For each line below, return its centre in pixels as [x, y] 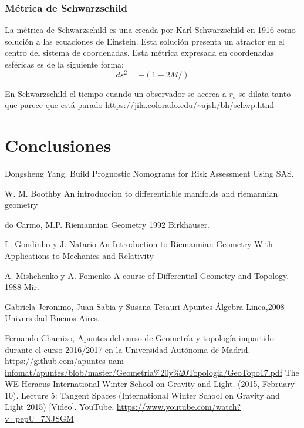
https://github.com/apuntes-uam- [66, 361]
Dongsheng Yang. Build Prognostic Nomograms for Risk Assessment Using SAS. [149, 173]
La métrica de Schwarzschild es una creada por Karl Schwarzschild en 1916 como [150, 30]
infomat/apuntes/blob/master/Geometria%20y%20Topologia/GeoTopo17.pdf [143, 372]
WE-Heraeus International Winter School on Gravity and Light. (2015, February [150, 384]
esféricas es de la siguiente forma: [64, 64]
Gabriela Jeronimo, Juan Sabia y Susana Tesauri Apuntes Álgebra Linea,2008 [145, 306]
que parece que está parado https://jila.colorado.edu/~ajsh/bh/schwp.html [139, 105]
